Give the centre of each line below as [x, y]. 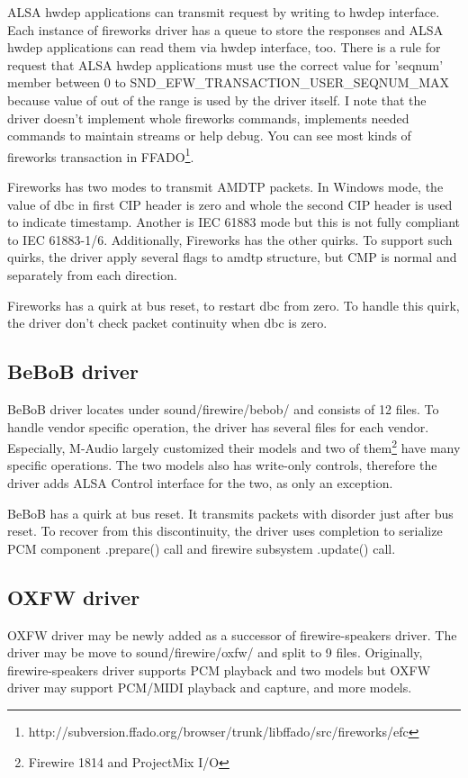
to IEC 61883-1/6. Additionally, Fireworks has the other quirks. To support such [230, 239]
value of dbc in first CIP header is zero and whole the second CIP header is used [230, 204]
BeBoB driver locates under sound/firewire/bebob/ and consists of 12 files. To [223, 408]
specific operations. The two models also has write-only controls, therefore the [222, 465]
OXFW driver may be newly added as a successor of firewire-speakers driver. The [232, 634]
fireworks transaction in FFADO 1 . [101, 155]
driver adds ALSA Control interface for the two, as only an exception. [200, 482]
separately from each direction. [92, 274]
